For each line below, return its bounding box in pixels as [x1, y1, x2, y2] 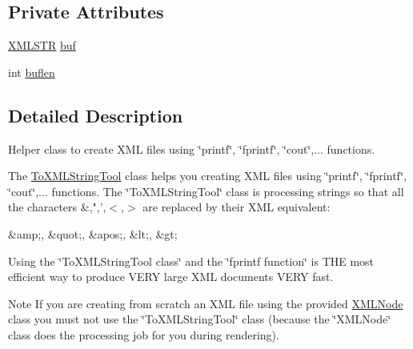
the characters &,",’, [8, 199, 106, 215]
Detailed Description [8, 102, 183, 127]
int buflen [8, 63, 55, 80]
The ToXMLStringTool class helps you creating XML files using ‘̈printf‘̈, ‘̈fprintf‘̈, [8, 167, 407, 184]
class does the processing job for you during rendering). [8, 326, 279, 343]
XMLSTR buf [8, 37, 76, 54]
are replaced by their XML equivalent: [142, 199, 331, 215]
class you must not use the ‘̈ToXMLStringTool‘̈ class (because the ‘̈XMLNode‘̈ [8, 311, 391, 327]
